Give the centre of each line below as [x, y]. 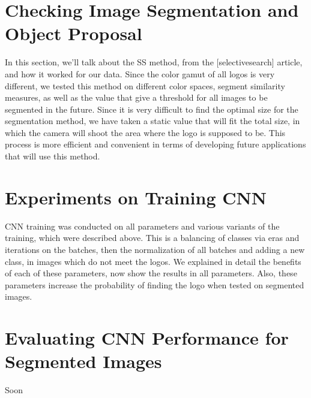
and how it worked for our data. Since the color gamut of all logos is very [140, 73]
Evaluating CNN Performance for [147, 338]
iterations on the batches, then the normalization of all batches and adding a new [155, 249]
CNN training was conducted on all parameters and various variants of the [142, 226]
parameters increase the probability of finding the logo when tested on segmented [155, 284]
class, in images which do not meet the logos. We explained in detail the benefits [153, 261]
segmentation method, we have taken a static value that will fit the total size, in [152, 121]
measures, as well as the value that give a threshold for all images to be [136, 97]
